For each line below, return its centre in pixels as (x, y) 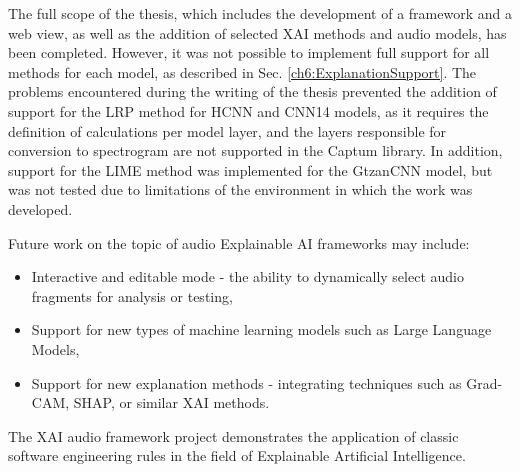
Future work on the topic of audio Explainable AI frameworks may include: (239, 242)
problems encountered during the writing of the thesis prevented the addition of (252, 91)
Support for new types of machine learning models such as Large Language (261, 329)
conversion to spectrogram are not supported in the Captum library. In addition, (255, 150)
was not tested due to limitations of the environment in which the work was (240, 189)
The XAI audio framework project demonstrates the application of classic (233, 435)
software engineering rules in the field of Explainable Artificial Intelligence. (237, 455)
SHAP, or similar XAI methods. (171, 402)
